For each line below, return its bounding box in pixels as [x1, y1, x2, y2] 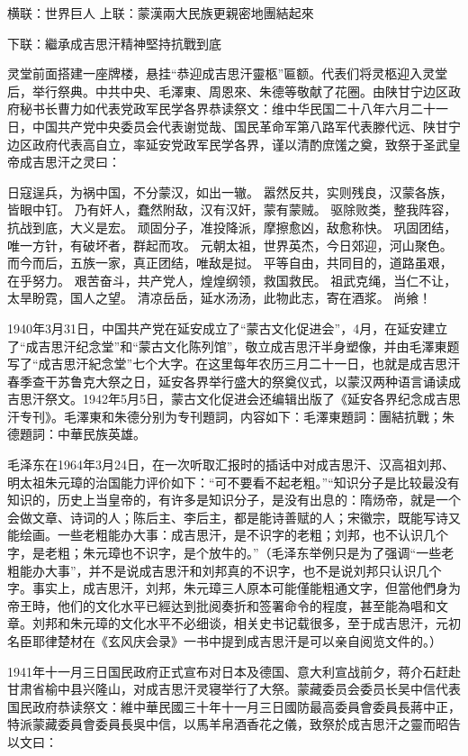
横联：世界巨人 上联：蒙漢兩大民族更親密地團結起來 [7, 4, 314, 22]
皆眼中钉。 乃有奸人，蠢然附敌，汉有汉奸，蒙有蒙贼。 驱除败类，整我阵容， [7, 200, 457, 219]
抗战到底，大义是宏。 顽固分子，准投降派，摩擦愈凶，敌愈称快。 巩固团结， [7, 217, 457, 236]
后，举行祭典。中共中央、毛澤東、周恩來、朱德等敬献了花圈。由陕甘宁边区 [7, 81, 448, 100]
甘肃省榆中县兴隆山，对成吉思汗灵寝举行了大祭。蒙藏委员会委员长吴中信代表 [7, 679, 461, 698]
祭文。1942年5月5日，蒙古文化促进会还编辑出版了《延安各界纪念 [44, 389, 423, 408]
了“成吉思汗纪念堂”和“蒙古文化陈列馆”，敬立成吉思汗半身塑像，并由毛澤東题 [7, 336, 460, 355]
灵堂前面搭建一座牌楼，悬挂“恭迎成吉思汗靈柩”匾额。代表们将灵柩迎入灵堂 [7, 64, 448, 83]
